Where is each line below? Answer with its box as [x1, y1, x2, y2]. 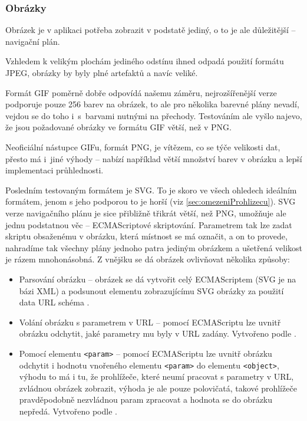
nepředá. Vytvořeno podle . [19, 404, 117, 417]
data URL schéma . [19, 296, 90, 308]
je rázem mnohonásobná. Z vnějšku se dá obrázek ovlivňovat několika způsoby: [5, 253, 290, 265]
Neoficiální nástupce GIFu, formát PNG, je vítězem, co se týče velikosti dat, [5, 140, 280, 153]
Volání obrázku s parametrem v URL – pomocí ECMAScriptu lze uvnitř [19, 315, 281, 328]
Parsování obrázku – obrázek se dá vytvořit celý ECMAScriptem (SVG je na [19, 272, 296, 285]
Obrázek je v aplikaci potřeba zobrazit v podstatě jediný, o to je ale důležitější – [5, 24, 296, 36]
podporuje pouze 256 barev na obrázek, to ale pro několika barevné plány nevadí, [5, 98, 299, 110]
